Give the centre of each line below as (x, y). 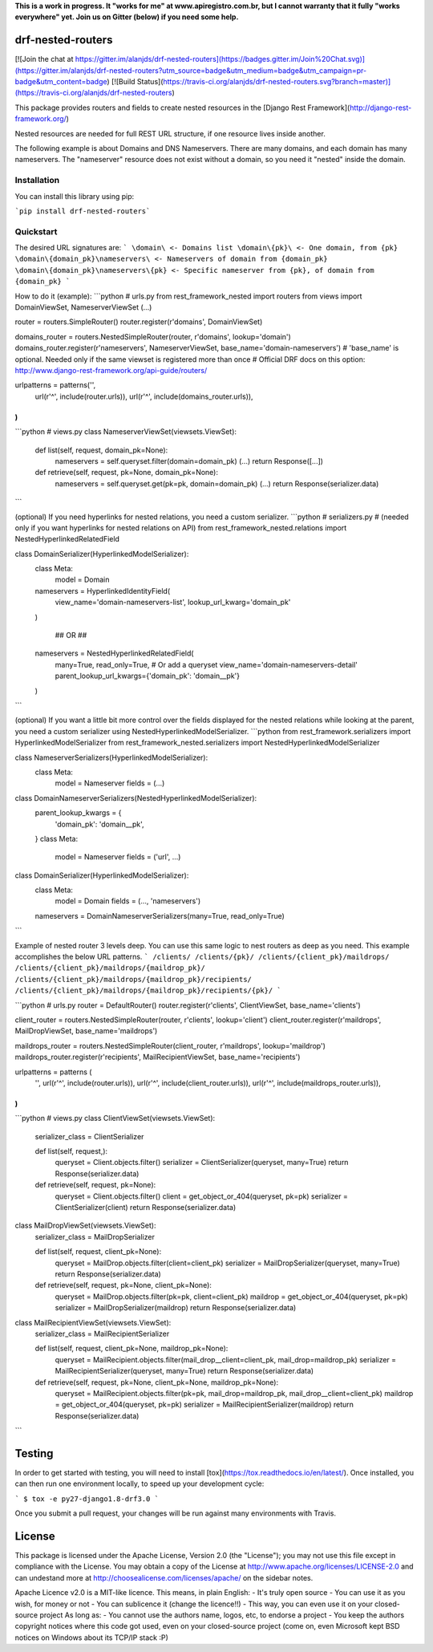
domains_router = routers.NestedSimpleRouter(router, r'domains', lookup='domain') (153, 336)
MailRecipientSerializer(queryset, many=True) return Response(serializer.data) (184, 1371)
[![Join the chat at (44, 59)
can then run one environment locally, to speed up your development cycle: (140, 1484)
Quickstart (36, 231)
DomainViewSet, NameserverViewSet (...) (83, 307)
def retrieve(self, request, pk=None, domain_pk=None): (126, 473)
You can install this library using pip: (75, 196)
